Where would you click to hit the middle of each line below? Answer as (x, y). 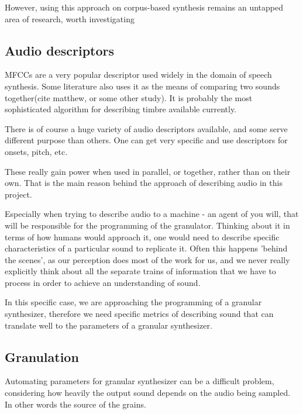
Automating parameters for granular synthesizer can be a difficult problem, (140, 381)
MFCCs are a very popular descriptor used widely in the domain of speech (138, 75)
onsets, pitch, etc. (36, 151)
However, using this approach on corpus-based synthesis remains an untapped (144, 7)
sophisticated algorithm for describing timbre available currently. (121, 109)
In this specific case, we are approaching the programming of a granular (133, 302)
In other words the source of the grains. (75, 404)
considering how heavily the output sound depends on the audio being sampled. (148, 393)
